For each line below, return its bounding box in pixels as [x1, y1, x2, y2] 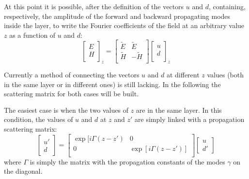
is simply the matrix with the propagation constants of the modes [30, 156, 225, 166]
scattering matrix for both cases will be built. [4, 89, 139, 99]
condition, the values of [4, 114, 73, 124]
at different [166, 69, 200, 79]
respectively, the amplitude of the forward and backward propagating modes [4, 11, 231, 21]
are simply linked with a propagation [135, 114, 245, 124]
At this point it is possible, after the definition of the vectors [4, 1, 184, 11]
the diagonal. [4, 166, 43, 176]
